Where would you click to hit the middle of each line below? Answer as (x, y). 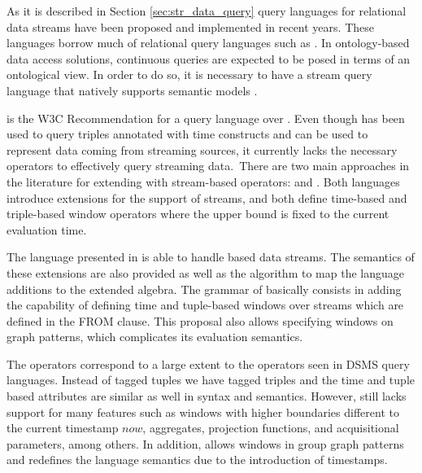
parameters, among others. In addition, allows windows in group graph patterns (205, 443)
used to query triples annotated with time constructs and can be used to (187, 134)
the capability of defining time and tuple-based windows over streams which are (205, 305)
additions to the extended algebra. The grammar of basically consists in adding (204, 289)
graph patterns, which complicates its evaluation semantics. (155, 337)
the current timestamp (63, 428)
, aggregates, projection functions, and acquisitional (271, 428)
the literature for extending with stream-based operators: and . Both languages (203, 181)
